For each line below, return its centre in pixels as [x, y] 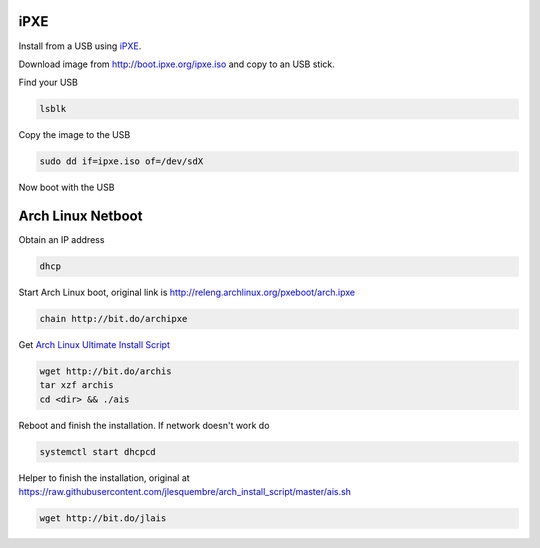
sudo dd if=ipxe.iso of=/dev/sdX [121, 161]
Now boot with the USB [66, 187]
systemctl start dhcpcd [98, 451]
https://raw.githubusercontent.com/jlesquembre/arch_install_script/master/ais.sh [185, 492]
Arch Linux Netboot [80, 216]
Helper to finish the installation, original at [104, 477]
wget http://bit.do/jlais [103, 518]
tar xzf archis [76, 385]
